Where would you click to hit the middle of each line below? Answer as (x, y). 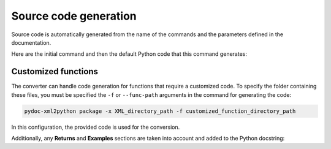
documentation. (31, 42)
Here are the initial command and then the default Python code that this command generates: (129, 54)
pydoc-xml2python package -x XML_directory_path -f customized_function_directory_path (160, 111)
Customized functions (55, 71)
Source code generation (74, 16)
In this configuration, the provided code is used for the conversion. (96, 127)
